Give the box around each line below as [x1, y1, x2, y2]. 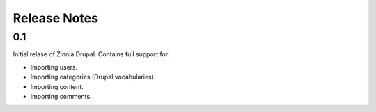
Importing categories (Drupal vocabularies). [30, 73, 156, 81]
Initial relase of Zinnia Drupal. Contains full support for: [13, 50, 170, 58]
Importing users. [30, 63, 78, 71]
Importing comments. [30, 92, 92, 100]
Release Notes [13, 10, 99, 26]
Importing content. [30, 82, 84, 90]
